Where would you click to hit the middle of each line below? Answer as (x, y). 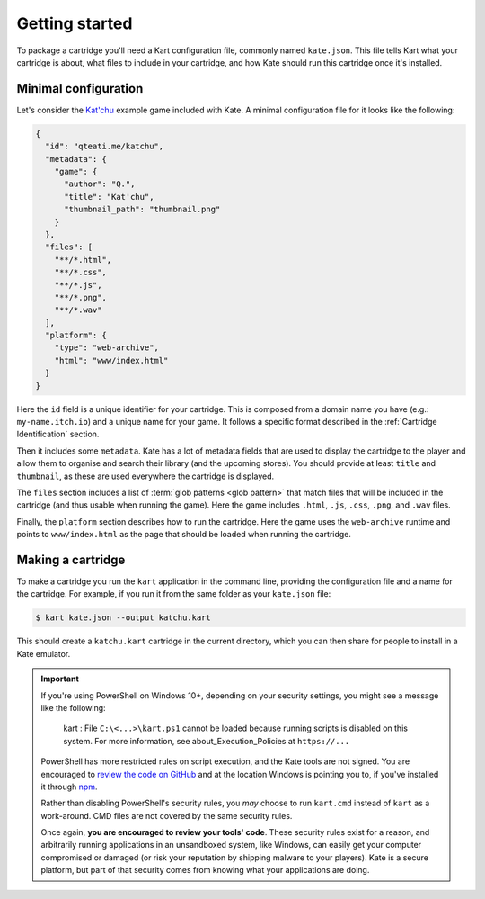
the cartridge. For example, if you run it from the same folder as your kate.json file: (174, 594)
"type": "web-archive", (106, 348)
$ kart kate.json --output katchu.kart (123, 618)
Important (60, 679)
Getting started (75, 23)
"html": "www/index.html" (111, 360)
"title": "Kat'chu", (109, 197)
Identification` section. (58, 434)
